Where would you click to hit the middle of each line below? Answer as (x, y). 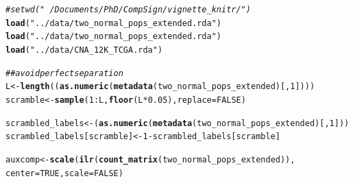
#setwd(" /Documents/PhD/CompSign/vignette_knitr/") (128, 10)
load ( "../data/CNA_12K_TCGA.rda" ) (84, 50)
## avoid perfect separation (64, 73)
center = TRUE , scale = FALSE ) (64, 173)
